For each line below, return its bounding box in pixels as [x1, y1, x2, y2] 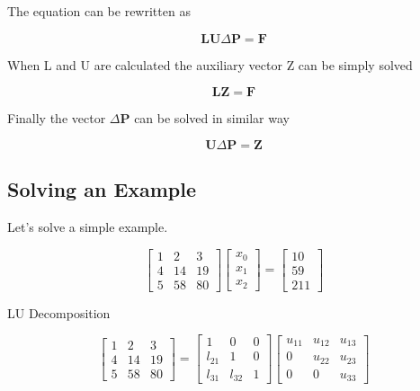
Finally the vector [7, 109, 106, 128]
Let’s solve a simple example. [7, 217, 168, 235]
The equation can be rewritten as [7, 2, 191, 20]
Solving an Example [7, 175, 197, 203]
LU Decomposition [7, 303, 111, 322]
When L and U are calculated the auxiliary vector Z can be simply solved [7, 55, 413, 74]
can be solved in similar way [134, 109, 290, 128]
